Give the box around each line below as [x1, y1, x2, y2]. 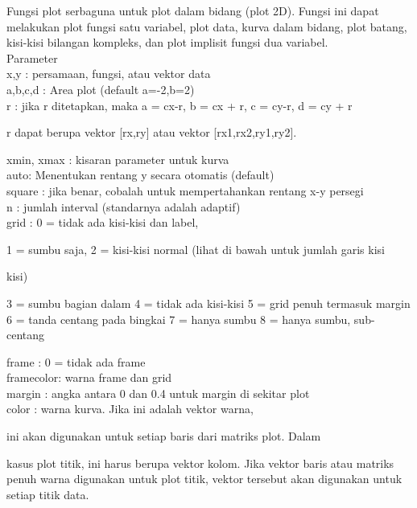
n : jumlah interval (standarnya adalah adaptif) [6, 198, 241, 215]
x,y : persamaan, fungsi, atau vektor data [6, 65, 211, 82]
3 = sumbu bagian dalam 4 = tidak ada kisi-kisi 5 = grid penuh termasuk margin [6, 294, 411, 311]
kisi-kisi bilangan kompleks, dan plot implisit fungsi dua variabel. [6, 34, 328, 51]
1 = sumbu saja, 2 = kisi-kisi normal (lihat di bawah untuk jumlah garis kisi [6, 240, 385, 257]
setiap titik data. [6, 485, 89, 502]
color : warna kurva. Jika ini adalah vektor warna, [6, 400, 254, 417]
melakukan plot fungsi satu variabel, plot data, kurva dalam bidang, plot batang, [6, 18, 407, 35]
